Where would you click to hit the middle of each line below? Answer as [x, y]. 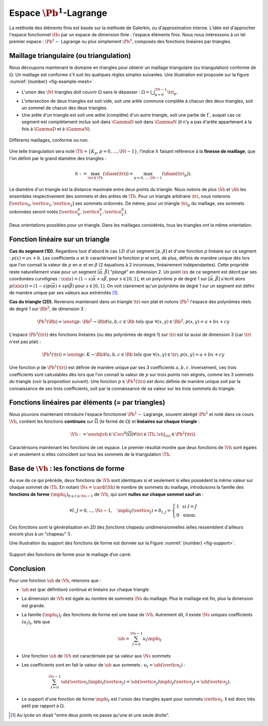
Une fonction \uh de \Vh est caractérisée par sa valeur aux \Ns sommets [96, 656]
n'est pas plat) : [25, 341]
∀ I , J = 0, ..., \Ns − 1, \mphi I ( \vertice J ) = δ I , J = [120, 511]
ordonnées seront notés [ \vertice [43, 211]
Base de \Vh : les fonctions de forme [67, 468]
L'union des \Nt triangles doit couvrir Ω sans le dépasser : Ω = [86, 92]
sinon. [190, 515]
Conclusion [27, 568]
